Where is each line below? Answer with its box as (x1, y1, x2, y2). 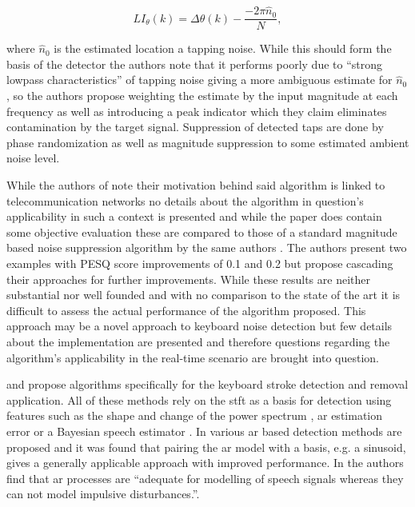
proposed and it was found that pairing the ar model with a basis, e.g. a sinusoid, (6, 438, 406, 455)
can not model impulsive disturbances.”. (6, 485, 200, 502)
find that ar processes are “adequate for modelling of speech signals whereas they (6, 469, 404, 486)
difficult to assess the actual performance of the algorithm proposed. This (6, 301, 366, 318)
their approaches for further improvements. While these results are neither (6, 270, 370, 287)
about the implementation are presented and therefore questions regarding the (6, 333, 390, 349)
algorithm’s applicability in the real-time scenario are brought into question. (6, 349, 379, 365)
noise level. (6, 150, 60, 166)
